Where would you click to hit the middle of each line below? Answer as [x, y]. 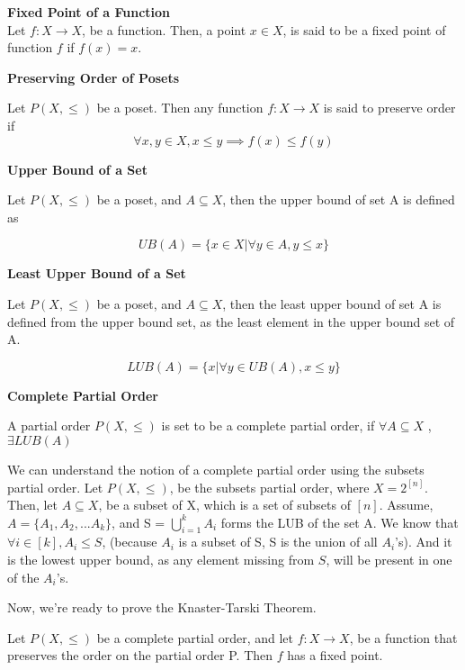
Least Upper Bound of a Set [97, 273]
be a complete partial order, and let [195, 637]
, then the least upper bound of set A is [332, 303]
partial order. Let [55, 487]
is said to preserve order [389, 108]
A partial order [49, 426]
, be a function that [403, 637]
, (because [130, 542]
